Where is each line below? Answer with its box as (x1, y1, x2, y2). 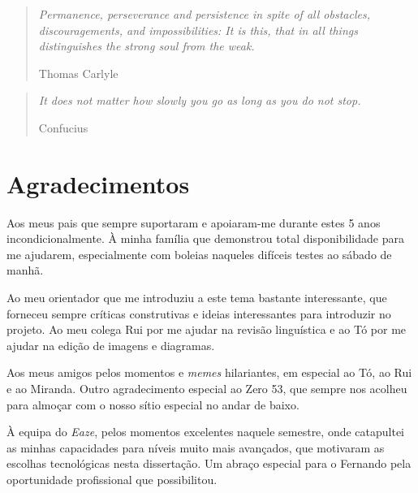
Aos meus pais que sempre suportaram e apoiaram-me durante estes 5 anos (6, 214, 381, 231)
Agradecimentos (6, 166, 190, 200)
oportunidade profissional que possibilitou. (6, 471, 218, 487)
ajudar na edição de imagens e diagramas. (6, 336, 215, 353)
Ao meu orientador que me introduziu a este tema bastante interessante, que (6, 289, 387, 306)
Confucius (38, 119, 88, 136)
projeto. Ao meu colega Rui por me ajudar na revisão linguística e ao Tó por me (6, 321, 407, 338)
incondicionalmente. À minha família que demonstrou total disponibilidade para (6, 230, 404, 247)
